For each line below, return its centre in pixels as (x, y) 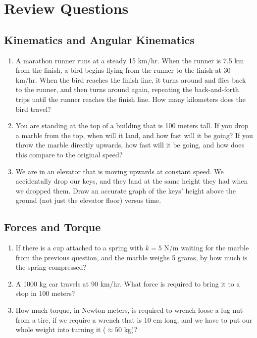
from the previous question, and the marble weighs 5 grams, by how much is (131, 257)
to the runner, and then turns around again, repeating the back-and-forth (127, 89)
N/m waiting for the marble (206, 248)
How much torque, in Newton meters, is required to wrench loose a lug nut (129, 310)
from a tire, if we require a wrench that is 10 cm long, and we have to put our (134, 319)
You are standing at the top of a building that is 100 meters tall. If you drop (132, 125)
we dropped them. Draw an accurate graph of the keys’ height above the (126, 190)
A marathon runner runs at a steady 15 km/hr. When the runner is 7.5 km (130, 60)
